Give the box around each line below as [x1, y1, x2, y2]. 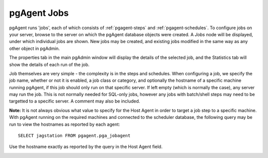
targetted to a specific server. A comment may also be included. [9, 98, 140, 104]
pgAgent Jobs [9, 7, 69, 18]
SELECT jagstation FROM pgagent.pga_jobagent [18, 133, 131, 139]
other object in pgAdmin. [9, 45, 60, 52]
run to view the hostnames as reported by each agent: [9, 121, 120, 127]
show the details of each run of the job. [9, 61, 90, 67]
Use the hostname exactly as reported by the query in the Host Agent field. [9, 144, 163, 150]
